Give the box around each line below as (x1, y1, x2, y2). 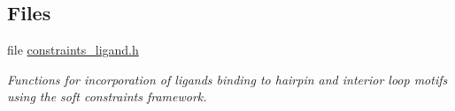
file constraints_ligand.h (7, 41, 139, 59)
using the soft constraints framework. (7, 87, 207, 106)
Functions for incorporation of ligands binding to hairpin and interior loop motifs (7, 70, 448, 88)
